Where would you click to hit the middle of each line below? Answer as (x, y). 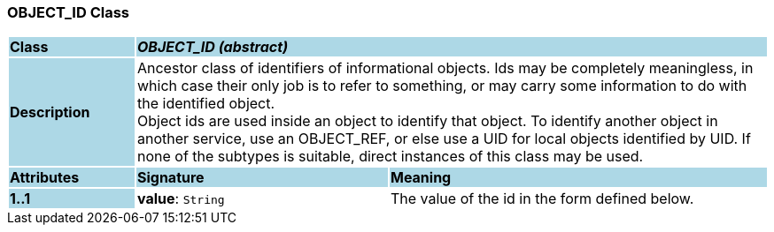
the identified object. (206, 104)
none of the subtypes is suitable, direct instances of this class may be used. (390, 157)
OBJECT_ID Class (69, 12)
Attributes (45, 178)
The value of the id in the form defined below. (542, 199)
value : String (181, 199)
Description (50, 112)
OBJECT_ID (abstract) (213, 47)
